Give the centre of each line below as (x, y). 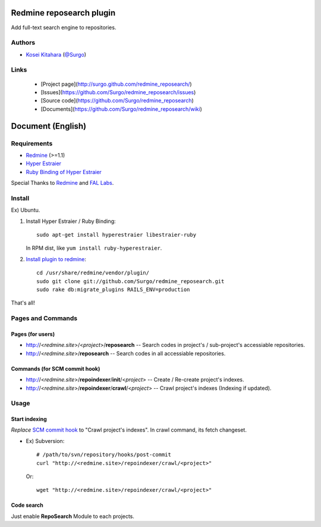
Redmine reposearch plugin (63, 13)
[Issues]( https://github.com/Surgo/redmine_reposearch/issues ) (118, 92)
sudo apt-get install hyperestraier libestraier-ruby (116, 235)
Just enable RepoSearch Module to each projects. (73, 516)
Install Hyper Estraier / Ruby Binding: (71, 221)
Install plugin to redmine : (56, 259)
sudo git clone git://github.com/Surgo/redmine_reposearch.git (130, 281)
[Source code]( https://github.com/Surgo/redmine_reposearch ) (117, 101)
